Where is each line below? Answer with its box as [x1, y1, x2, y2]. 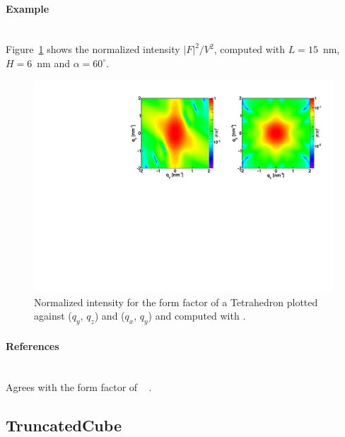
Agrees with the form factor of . [6, 379, 152, 394]
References [6, 338, 59, 353]
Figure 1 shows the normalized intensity [6, 42, 180, 57]
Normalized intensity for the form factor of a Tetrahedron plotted [34, 294, 318, 309]
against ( [34, 308, 72, 323]
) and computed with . [148, 308, 246, 323]
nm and [37, 55, 70, 70]
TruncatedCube [6, 414, 122, 436]
